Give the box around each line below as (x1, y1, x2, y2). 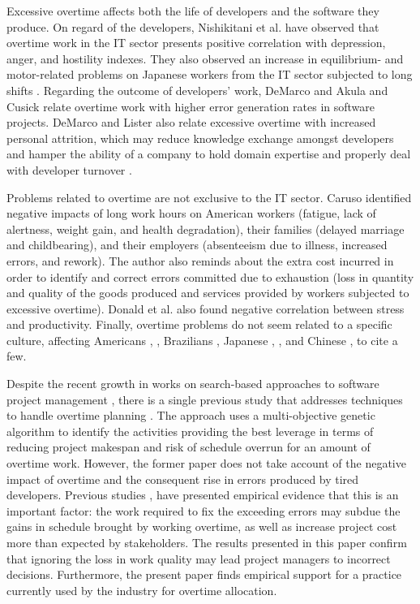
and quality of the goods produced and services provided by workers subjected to (6, 284, 409, 301)
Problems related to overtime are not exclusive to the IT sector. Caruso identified (6, 188, 412, 205)
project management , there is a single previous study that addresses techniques (6, 390, 403, 408)
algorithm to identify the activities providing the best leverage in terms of (6, 422, 374, 439)
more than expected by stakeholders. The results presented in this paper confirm (6, 534, 407, 550)
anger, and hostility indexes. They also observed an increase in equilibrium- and (6, 50, 404, 67)
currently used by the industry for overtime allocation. (6, 581, 277, 598)
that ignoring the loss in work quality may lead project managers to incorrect (6, 550, 391, 567)
